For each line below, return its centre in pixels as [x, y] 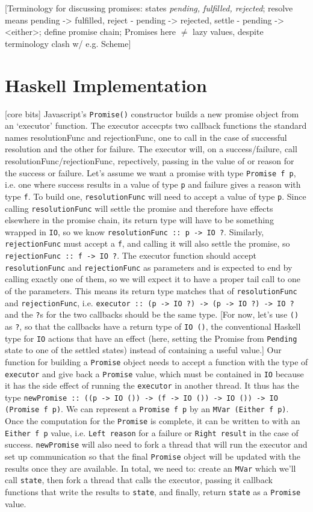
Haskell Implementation [106, 85]
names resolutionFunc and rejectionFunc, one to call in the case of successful [146, 137]
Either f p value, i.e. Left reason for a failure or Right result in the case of [152, 432]
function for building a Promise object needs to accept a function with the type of [156, 361]
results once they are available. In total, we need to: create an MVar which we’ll [150, 468]
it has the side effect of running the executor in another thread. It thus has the [152, 385]
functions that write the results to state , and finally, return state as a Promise [153, 492]
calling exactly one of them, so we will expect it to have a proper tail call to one [153, 279]
